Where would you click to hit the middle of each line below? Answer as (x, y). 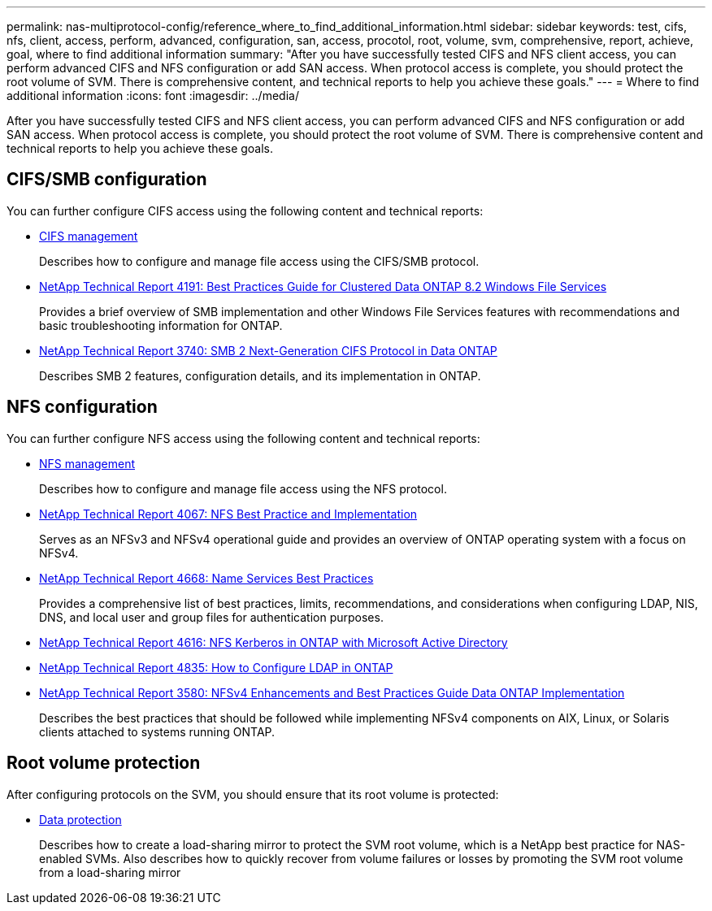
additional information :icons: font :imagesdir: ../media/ (153, 95)
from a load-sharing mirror (110, 872)
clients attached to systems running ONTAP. (157, 731)
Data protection (80, 819)
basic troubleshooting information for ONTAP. (161, 325)
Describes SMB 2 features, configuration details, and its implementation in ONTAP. (260, 375)
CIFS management (89, 236)
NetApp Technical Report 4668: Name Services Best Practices (206, 578)
